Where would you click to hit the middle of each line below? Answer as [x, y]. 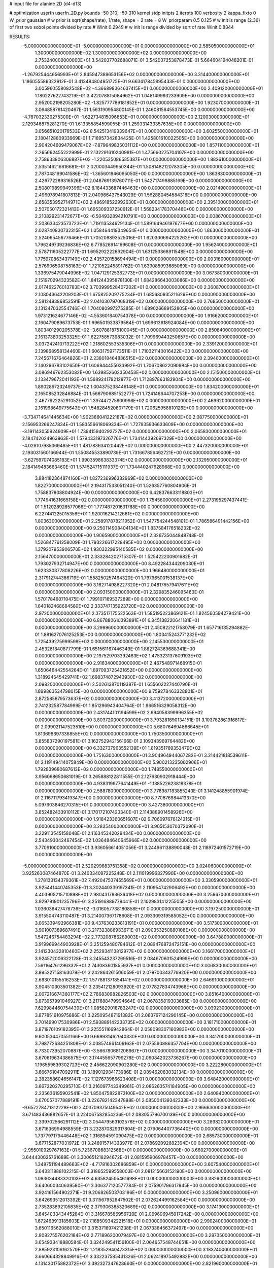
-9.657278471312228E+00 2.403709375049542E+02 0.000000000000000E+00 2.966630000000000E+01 [136, 1107]
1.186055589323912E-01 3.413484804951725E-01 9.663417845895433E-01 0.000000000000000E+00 [131, 81]
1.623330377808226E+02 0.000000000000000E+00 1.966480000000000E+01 [120, 571]
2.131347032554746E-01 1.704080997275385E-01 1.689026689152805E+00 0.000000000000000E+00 [145, 308]
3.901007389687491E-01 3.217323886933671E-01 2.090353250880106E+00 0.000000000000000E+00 [145, 930]
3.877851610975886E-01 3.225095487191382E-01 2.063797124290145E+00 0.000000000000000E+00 [144, 1015]
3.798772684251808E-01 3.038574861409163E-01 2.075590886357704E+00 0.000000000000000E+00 [145, 1044]
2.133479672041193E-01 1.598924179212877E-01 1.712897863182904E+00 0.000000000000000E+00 [143, 379]
